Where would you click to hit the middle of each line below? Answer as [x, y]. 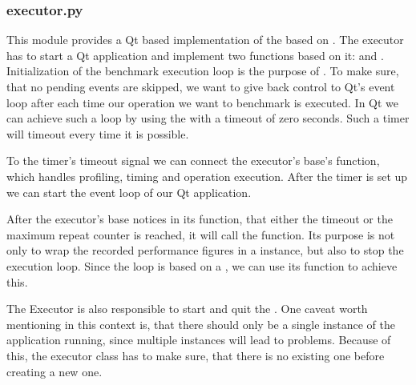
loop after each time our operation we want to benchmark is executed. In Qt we [203, 102]
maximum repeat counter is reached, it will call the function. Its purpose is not [201, 234]
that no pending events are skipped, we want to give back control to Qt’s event [201, 86]
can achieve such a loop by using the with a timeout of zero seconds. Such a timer [208, 118]
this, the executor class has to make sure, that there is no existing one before [196, 355]
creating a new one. [55, 371]
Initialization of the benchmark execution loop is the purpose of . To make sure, [203, 71]
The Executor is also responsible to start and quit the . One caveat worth [187, 309]
